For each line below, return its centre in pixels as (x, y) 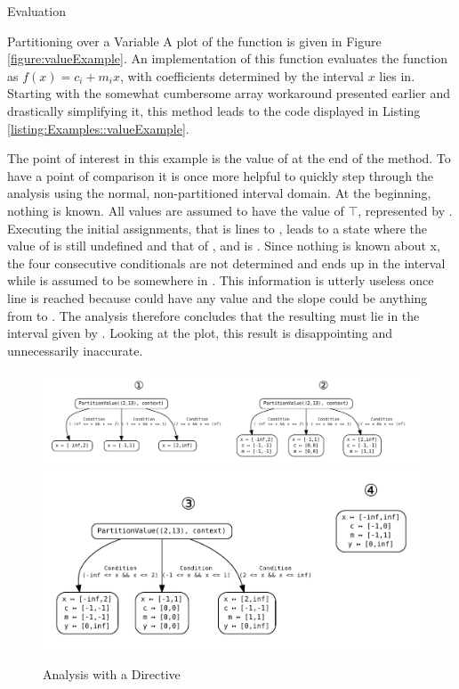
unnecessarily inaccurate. (75, 350)
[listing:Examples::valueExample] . (98, 128)
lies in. (397, 75)
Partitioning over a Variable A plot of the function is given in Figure (194, 41)
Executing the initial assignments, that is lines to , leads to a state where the (217, 228)
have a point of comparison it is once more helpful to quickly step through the (221, 175)
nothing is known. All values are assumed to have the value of (176, 210)
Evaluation (36, 11)
